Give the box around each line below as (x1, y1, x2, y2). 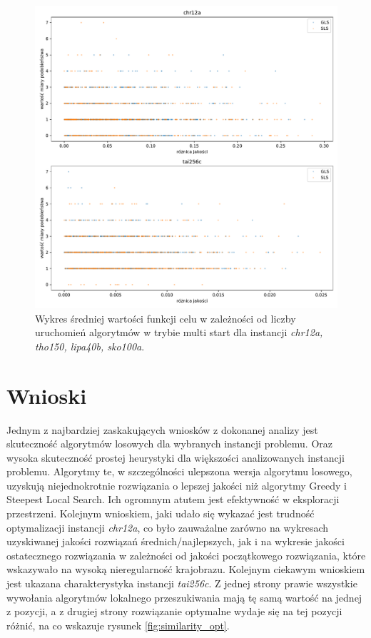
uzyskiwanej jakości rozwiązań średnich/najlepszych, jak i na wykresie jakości (6, 534, 345, 549)
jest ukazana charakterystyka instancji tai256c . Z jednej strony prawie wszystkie (6, 576, 357, 591)
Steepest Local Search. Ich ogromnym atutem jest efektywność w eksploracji (6, 492, 340, 507)
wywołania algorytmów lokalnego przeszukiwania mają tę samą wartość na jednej (6, 589, 362, 604)
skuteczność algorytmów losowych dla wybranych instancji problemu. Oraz (6, 436, 333, 451)
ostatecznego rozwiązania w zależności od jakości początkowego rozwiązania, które (6, 547, 366, 562)
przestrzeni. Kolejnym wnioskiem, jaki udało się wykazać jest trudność (6, 506, 315, 521)
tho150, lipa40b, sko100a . (35, 338, 145, 353)
